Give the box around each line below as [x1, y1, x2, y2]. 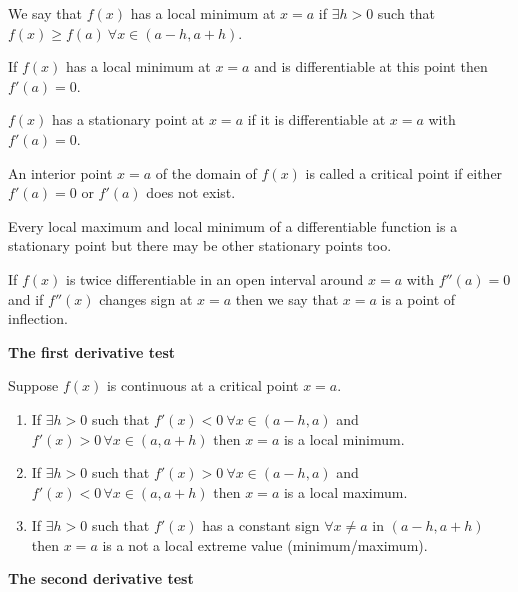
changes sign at [99, 288, 193, 309]
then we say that [235, 288, 339, 309]
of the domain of [155, 162, 257, 183]
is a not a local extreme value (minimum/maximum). [102, 534, 428, 555]
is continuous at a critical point [106, 375, 299, 396]
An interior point [8, 162, 113, 183]
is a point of [381, 288, 456, 309]
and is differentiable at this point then [254, 56, 488, 77]
